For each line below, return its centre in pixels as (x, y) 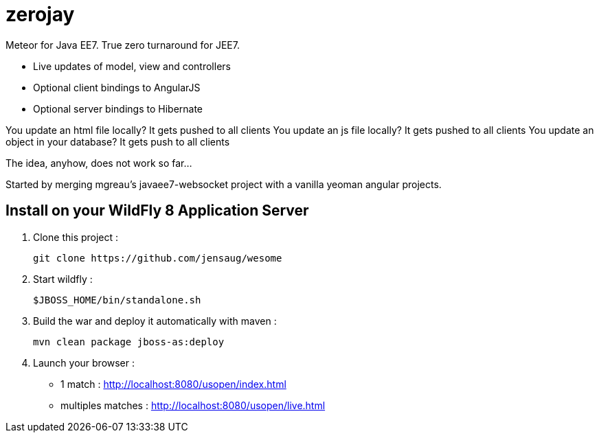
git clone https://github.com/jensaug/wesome (158, 258)
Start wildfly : (63, 279)
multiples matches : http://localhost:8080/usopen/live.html (193, 405)
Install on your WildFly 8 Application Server (157, 211)
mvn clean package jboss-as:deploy (129, 342)
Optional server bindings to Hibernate (118, 108)
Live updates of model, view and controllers (132, 66)
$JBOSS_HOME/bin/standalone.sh (117, 300)
